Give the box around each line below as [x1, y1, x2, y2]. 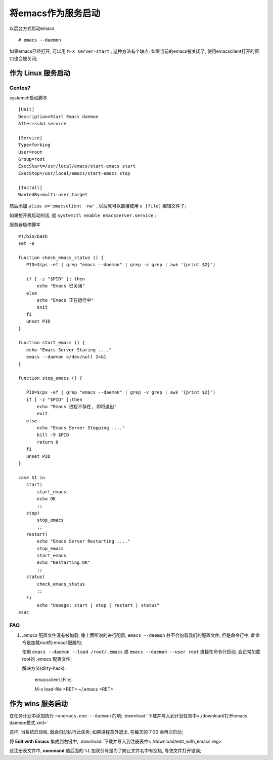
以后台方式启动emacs [9, 25, 55, 31]
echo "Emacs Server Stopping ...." [37, 425, 125, 431]
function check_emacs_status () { [18, 255, 104, 261]
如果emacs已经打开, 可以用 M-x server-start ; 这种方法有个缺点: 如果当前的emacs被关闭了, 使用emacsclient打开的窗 [9, 48, 259, 54]
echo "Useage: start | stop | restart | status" [37, 602, 160, 608]
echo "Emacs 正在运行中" [37, 297, 94, 303]
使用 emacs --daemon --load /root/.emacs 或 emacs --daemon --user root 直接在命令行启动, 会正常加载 [22, 649, 260, 655]
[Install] [18, 185, 42, 190]
